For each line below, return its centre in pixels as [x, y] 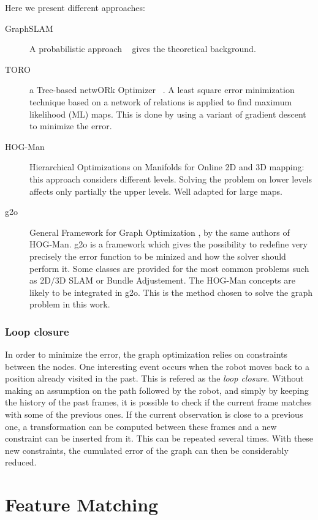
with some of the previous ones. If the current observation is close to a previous [154, 414]
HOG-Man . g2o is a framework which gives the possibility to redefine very [168, 244]
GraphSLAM [29, 28]
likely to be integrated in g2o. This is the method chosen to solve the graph [171, 292]
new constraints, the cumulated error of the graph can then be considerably [147, 450]
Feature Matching [82, 504]
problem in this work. [70, 304]
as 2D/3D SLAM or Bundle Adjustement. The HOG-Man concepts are [162, 280]
